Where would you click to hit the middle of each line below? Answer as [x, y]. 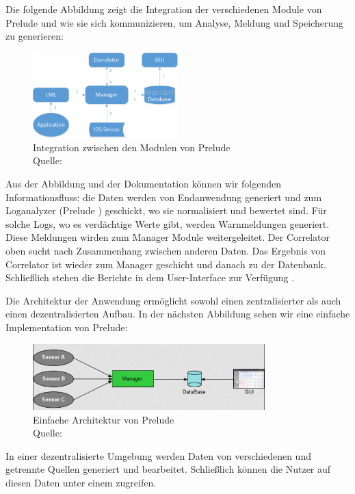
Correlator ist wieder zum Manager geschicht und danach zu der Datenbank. [166, 264]
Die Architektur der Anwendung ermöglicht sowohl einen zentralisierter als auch [173, 300]
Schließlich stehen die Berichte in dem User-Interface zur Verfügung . [150, 277]
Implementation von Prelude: [67, 327]
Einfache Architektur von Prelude [104, 419]
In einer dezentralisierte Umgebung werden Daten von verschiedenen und [158, 455]
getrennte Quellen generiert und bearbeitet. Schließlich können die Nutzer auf [168, 469]
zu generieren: [35, 36]
